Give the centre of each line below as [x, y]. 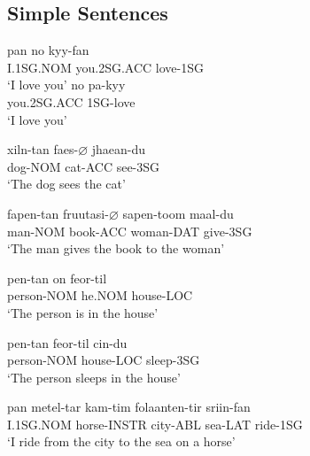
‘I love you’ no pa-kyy [66, 85]
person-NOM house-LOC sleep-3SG [104, 360]
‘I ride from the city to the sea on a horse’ [121, 441]
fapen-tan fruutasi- [58, 213]
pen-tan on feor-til [57, 278]
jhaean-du [119, 149]
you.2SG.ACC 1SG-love [71, 101]
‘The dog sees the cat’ [66, 184]
